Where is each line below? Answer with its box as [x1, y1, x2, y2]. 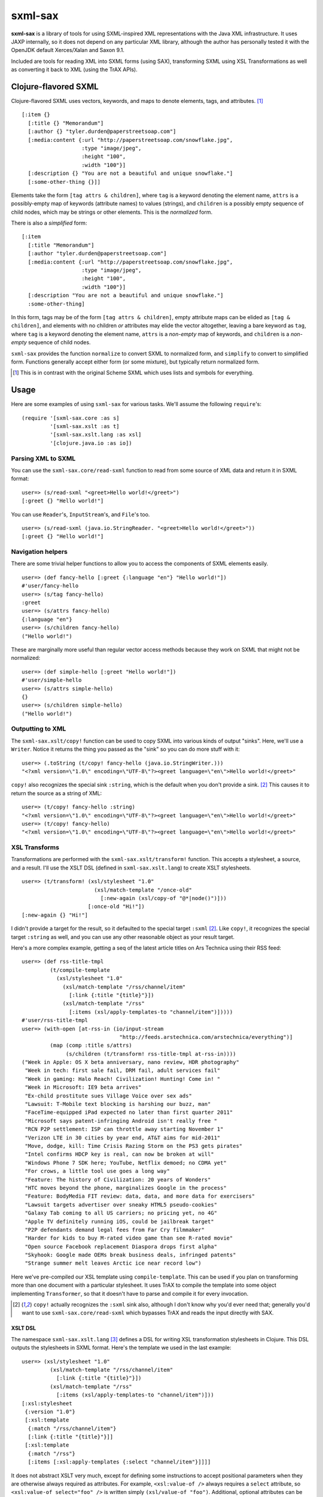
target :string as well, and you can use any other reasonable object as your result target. [11, 933, 235, 940]
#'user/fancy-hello [22, 583, 79, 589]
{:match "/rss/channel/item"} [28, 1425, 117, 1432]
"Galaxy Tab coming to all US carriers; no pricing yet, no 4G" [25, 1210, 218, 1217]
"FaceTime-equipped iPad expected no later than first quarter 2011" [25, 1109, 233, 1116]
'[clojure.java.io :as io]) [50, 440, 133, 446]
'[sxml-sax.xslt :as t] [50, 423, 120, 430]
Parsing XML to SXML [11, 454, 76, 462]
